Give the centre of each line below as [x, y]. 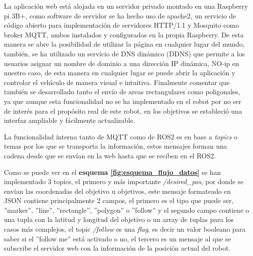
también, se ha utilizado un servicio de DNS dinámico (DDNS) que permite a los [125, 53]
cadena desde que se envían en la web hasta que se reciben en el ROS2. [110, 155]
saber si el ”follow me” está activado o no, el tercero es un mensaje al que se [117, 238]
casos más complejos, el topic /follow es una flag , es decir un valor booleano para [125, 229]
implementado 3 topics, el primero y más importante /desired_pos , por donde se [124, 181]
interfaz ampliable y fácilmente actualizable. [70, 120]
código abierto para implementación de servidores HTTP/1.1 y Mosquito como [122, 25]
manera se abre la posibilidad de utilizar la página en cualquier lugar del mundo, [124, 44]
